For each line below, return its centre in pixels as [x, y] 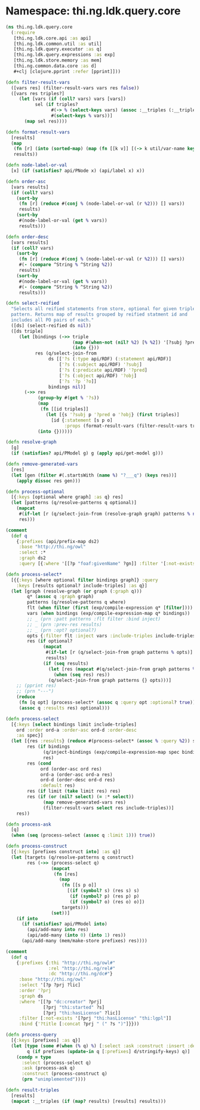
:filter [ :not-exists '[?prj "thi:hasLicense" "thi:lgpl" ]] [95, 1018]
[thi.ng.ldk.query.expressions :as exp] [64, 55]
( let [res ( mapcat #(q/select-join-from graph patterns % [122, 669]
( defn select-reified [33, 304]
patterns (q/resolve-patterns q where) [77, 602]
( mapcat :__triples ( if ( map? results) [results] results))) [89, 1101]
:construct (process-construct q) [64, 1074]
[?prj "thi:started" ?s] [74, 1007]
